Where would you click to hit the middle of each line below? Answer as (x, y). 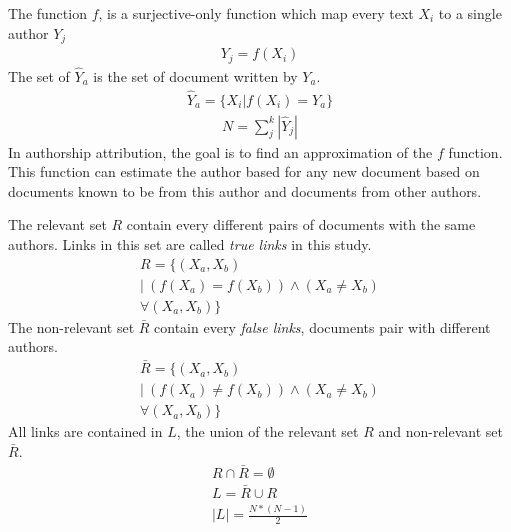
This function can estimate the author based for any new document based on (244, 171)
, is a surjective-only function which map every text (256, 13)
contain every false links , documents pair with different (322, 326)
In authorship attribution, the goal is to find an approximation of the (220, 151)
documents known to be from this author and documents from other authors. (245, 190)
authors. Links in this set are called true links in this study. (190, 244)
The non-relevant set (71, 326)
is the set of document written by (195, 75)
